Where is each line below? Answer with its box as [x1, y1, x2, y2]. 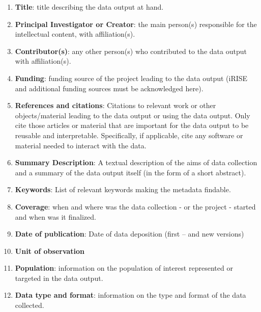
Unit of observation [15, 245, 85, 256]
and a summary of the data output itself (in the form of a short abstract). [15, 167, 246, 177]
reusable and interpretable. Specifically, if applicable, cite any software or [15, 129, 243, 140]
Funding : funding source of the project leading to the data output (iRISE [15, 72, 248, 83]
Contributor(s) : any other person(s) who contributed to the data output [15, 45, 247, 56]
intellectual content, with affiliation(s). [15, 29, 135, 39]
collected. [15, 300, 44, 310]
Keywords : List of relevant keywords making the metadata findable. [15, 184, 231, 195]
